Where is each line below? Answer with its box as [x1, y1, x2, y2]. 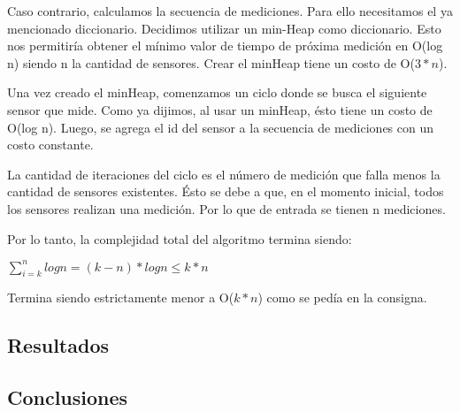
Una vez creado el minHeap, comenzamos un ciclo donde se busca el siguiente [7, 83, 427, 102]
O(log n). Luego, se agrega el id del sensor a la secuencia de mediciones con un [7, 118, 434, 136]
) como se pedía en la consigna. [257, 288, 427, 307]
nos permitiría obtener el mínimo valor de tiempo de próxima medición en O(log [7, 36, 443, 55]
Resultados [7, 332, 109, 359]
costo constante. [7, 135, 94, 154]
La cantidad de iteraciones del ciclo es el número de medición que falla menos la [7, 164, 441, 183]
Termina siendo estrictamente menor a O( [7, 288, 234, 307]
